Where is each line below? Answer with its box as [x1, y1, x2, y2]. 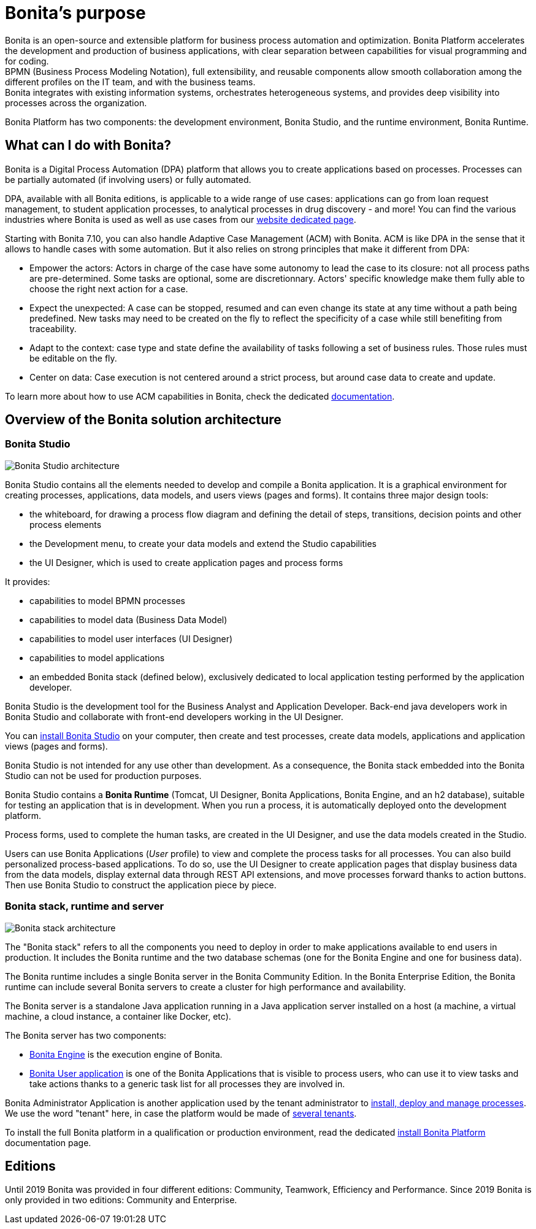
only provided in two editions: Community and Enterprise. [5, 1195, 237, 1206]
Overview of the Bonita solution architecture [5, 412, 281, 428]
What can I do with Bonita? [5, 138, 172, 153]
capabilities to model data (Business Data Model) [29, 614, 228, 625]
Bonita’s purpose [5, 2, 146, 23]
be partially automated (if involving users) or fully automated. [5, 174, 251, 185]
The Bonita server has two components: [5, 1029, 167, 1041]
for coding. [5, 55, 49, 66]
